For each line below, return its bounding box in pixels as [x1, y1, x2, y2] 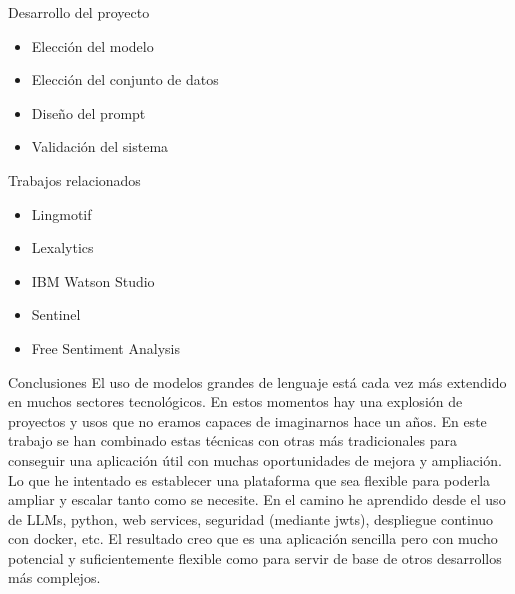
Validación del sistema [31, 136, 169, 157]
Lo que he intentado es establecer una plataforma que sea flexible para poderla [8, 469, 491, 490]
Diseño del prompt [31, 102, 146, 123]
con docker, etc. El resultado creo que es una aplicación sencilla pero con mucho [8, 528, 498, 549]
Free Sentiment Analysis [31, 337, 180, 358]
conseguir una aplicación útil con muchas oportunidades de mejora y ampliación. [8, 449, 502, 470]
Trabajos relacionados [8, 169, 141, 190]
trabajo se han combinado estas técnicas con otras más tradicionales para [8, 430, 458, 451]
